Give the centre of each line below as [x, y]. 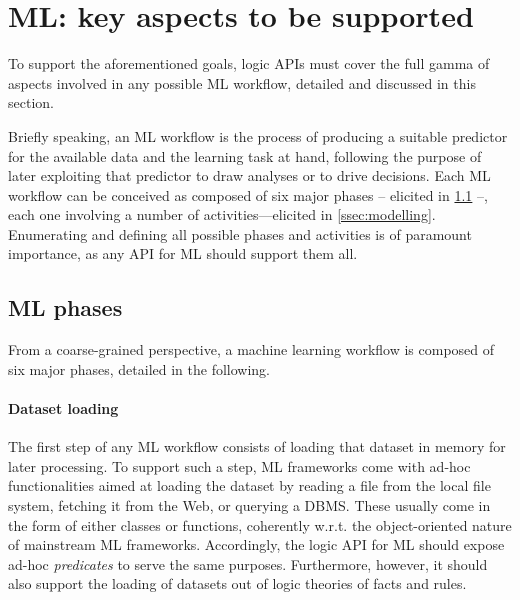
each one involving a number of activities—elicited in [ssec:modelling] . [222, 214]
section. [31, 102]
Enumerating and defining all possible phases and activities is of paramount [240, 233]
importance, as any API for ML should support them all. [183, 253]
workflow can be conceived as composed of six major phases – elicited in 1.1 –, [248, 194]
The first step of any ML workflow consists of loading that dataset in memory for [257, 446]
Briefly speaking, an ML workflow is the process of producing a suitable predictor [258, 135]
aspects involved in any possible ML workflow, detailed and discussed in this [242, 82]
